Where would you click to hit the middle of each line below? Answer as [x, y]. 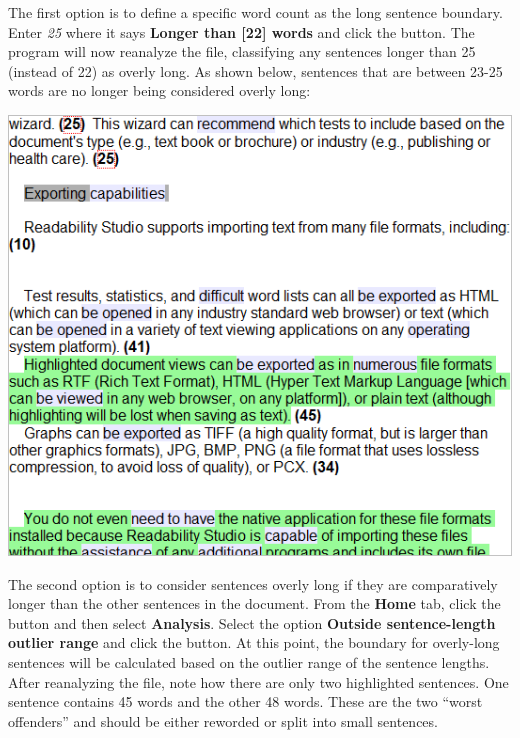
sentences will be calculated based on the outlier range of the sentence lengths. [249, 661]
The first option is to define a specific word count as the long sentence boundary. [255, 12]
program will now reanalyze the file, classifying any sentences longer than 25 [242, 51]
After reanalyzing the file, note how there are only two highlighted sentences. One [258, 681]
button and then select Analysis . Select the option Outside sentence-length [252, 622]
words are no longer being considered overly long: [159, 90]
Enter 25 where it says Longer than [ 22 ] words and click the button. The [241, 31]
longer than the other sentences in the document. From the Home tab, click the [254, 603]
